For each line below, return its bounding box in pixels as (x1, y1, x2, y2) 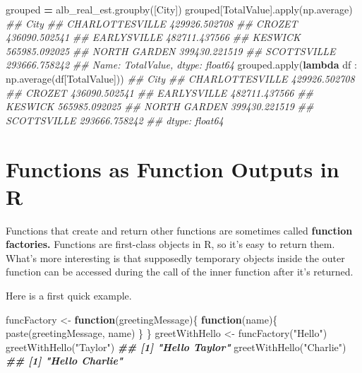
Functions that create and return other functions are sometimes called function (6, 223, 353, 237)
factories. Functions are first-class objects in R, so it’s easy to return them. (6, 237, 335, 251)
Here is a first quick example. (6, 288, 132, 303)
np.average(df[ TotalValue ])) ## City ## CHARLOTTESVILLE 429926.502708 (6, 71, 355, 85)
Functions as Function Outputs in (6, 154, 339, 183)
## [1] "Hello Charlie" (6, 353, 123, 368)
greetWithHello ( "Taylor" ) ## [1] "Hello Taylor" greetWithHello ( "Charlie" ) (6, 339, 346, 354)
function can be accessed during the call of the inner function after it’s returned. (6, 264, 354, 279)
